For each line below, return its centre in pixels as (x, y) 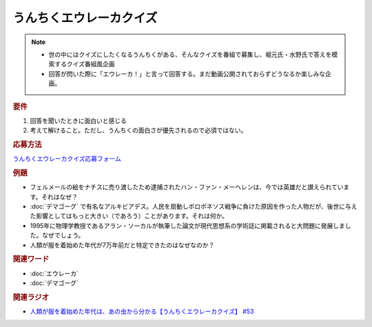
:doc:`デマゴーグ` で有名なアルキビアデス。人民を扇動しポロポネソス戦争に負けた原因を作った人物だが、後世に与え (194, 207)
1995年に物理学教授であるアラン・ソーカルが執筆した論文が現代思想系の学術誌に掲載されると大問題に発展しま (188, 225)
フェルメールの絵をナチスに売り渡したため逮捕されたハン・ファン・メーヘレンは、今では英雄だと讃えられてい (187, 187)
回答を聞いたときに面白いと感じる (78, 120)
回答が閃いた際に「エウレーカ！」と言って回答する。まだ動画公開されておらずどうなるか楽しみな (187, 74)
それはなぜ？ (60, 197)
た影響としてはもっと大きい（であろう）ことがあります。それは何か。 (129, 216)
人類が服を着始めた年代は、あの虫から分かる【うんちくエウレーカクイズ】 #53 (142, 312)
